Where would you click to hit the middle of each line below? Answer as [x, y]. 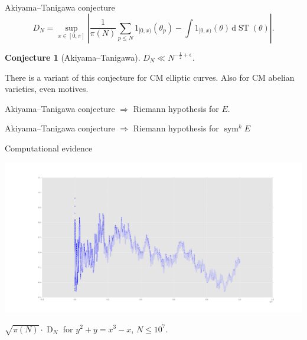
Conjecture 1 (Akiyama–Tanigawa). [73, 57]
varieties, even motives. [47, 89]
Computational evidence [49, 148]
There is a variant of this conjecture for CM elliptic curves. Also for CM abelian [150, 77]
